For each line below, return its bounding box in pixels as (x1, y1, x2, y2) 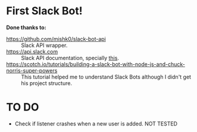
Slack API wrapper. (21, 42, 68, 49)
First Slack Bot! (6, 4, 83, 18)
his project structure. (21, 79, 73, 87)
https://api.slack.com (6, 48, 58, 55)
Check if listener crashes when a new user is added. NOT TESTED (14, 120, 177, 127)
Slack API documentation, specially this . (21, 54, 119, 61)
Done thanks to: (6, 24, 46, 31)
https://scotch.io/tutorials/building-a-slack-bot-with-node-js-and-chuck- (6, 61, 186, 68)
